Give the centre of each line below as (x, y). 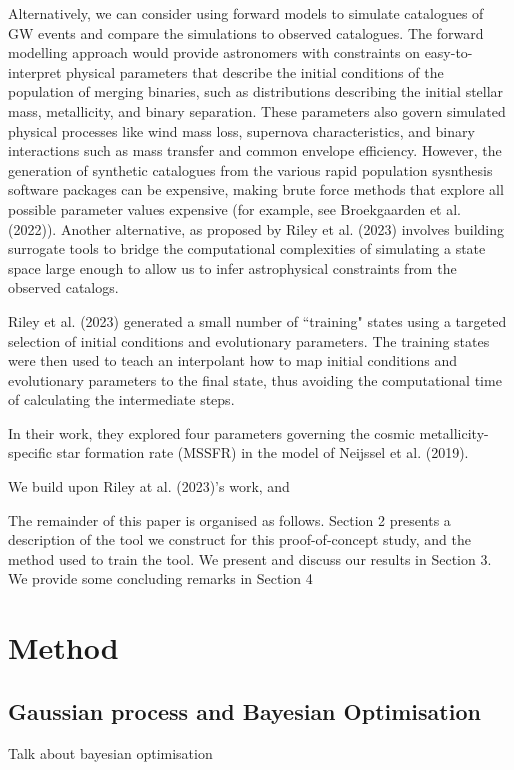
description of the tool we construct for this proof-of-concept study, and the (239, 539)
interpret (35, 71)
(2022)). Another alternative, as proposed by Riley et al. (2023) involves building (256, 228)
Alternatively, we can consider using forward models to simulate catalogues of (246, 13)
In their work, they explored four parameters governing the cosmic (211, 432)
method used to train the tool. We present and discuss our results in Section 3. (250, 558)
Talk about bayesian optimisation (110, 752)
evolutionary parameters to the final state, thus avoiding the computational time (255, 379)
